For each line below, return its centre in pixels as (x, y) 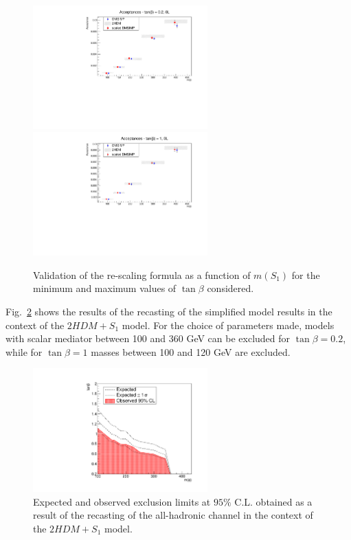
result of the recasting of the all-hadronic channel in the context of (173, 515)
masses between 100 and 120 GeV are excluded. (191, 351)
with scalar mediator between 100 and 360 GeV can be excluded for (148, 338)
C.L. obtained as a (273, 501)
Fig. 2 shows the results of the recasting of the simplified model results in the (169, 311)
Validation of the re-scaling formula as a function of (142, 274)
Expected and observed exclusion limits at (122, 501)
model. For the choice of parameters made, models (228, 325)
